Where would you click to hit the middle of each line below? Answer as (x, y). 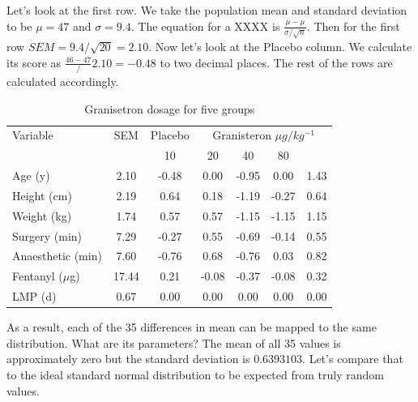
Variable (33, 135)
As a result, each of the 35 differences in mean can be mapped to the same (192, 327)
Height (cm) (42, 195)
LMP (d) (34, 296)
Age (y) (31, 175)
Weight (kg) (42, 215)
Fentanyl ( (38, 276)
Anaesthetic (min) (57, 256)
